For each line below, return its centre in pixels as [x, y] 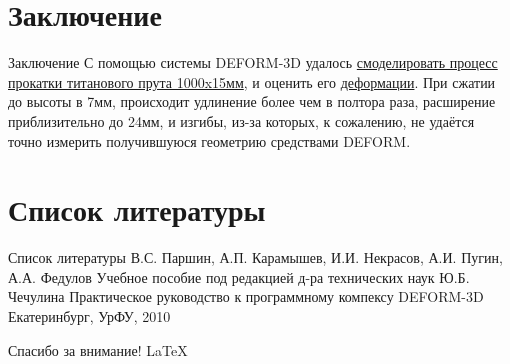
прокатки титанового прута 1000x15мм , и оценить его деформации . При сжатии [252, 81]
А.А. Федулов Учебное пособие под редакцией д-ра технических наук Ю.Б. [239, 276]
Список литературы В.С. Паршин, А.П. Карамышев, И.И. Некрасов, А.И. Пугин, [255, 257]
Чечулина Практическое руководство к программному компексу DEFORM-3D [246, 296]
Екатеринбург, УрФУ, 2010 [89, 316]
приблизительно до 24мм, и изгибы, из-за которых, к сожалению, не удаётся [241, 120]
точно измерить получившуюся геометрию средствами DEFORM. [209, 140]
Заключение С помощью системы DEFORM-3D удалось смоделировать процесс [253, 62]
